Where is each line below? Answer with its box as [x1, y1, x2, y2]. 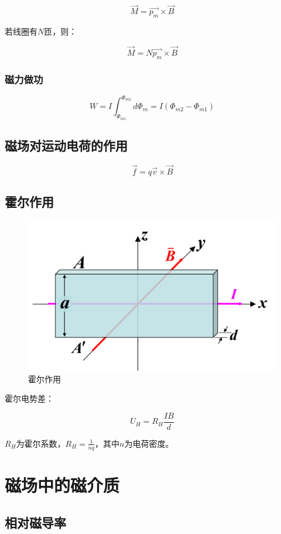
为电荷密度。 [124, 437, 174, 449]
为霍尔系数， [16, 437, 66, 449]
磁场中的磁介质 [5, 473, 120, 497]
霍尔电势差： [5, 392, 54, 405]
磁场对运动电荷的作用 [5, 136, 128, 154]
